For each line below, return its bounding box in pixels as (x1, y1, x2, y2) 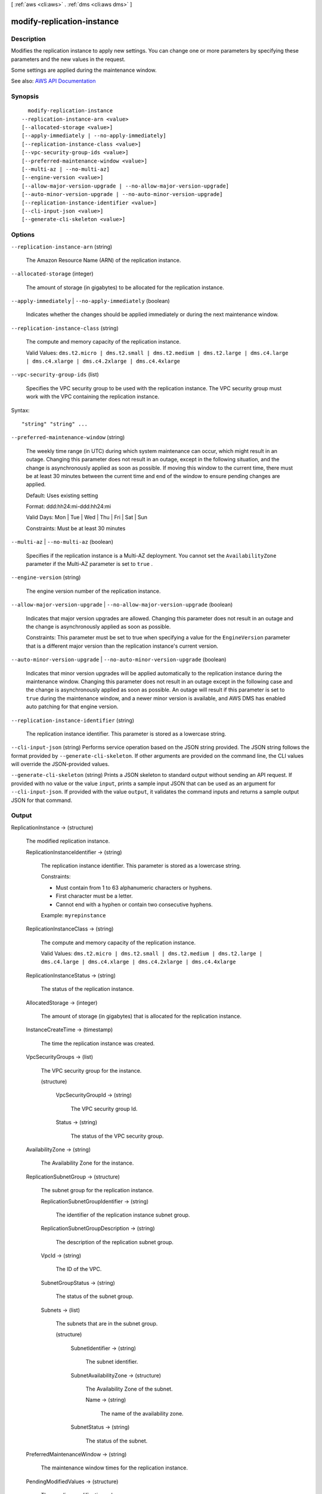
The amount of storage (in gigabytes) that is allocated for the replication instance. (41, 1013, 241, 1020)
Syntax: (11, 406, 30, 414)
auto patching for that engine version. (26, 703, 119, 711)
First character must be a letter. (55, 892, 134, 899)
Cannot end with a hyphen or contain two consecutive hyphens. (55, 901, 213, 908)
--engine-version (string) (11, 574, 81, 581)
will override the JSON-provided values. (11, 761, 110, 768)
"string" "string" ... (21, 420, 88, 427)
